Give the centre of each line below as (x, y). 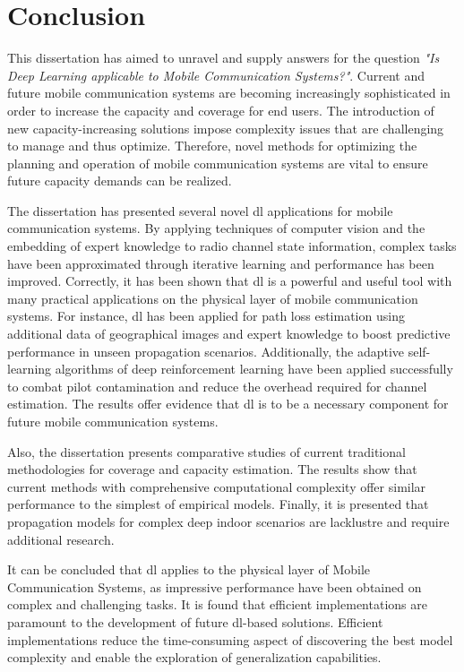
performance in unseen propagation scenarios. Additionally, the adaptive (206, 351)
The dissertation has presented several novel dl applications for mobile (200, 210)
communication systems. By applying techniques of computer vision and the (216, 228)
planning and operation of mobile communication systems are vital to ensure (218, 163)
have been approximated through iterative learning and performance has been (221, 263)
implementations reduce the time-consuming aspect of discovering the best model (230, 639)
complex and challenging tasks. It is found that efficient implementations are (217, 604)
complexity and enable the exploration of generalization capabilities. (194, 657)
